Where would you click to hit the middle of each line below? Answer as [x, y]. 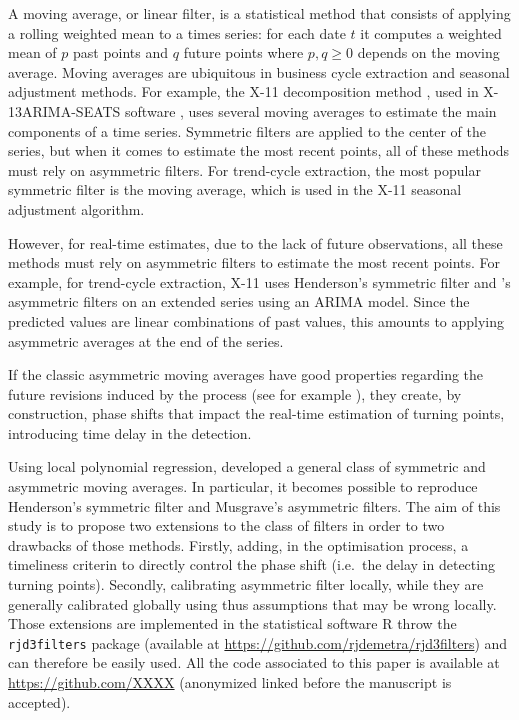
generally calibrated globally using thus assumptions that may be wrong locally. [252, 603]
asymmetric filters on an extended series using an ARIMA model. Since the [239, 301]
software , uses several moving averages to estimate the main [311, 110]
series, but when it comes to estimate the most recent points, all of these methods [259, 150]
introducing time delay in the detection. [130, 432]
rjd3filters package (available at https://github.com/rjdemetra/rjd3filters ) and [258, 642]
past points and [120, 52]
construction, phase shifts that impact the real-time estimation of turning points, [256, 413]
